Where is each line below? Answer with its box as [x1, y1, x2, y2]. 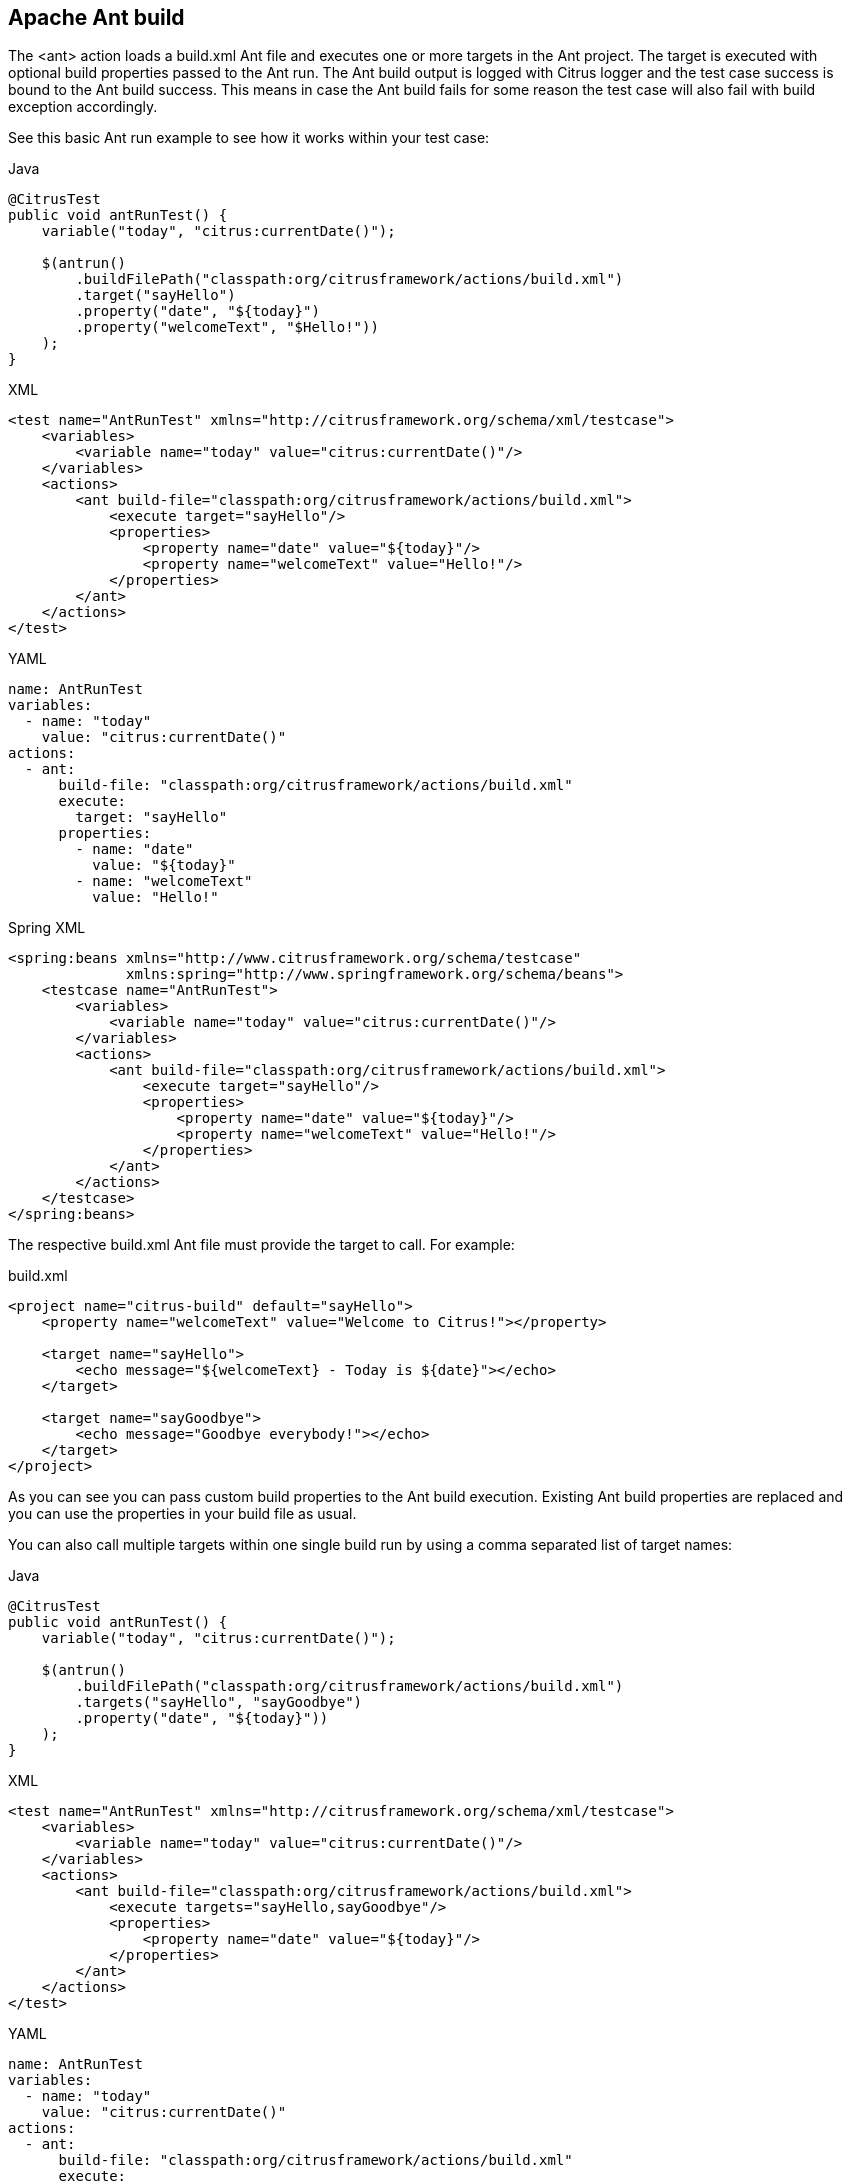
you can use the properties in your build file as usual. [8, 1505, 357, 1523]
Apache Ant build [8, 5, 185, 30]
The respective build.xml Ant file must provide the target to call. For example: [8, 1236, 515, 1254]
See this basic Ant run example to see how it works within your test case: [8, 129, 490, 147]
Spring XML [8, 919, 86, 937]
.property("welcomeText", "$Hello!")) [75, 319, 379, 336]
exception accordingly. [8, 98, 158, 116]
